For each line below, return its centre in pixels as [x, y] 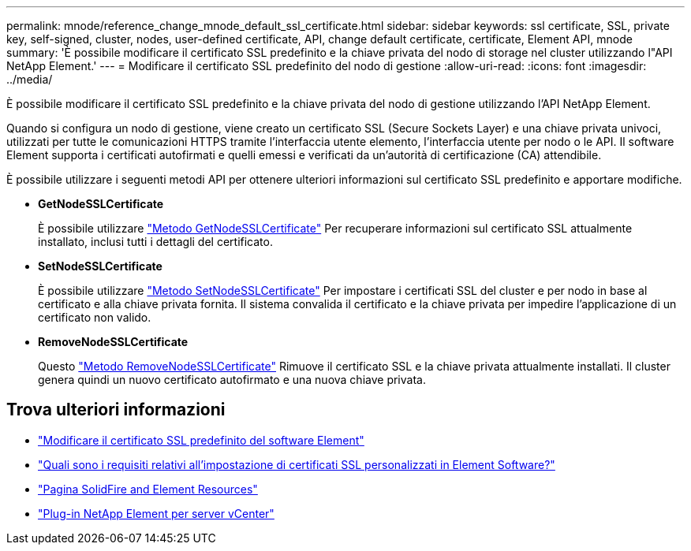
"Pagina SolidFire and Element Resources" [148, 489]
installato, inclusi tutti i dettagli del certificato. [155, 242]
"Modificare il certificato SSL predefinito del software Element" [201, 440]
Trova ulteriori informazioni [116, 410]
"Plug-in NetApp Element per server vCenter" [156, 513]
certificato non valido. [95, 317]
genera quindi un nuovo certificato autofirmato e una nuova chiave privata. [232, 380]
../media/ [30, 79]
